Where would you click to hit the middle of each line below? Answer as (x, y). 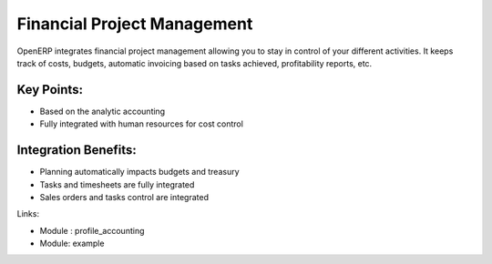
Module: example (72, 244)
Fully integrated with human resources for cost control (141, 124)
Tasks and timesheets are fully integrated (117, 184)
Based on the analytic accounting (102, 111)
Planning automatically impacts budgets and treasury (140, 172)
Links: (28, 214)
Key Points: (50, 90)
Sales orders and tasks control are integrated (124, 197)
